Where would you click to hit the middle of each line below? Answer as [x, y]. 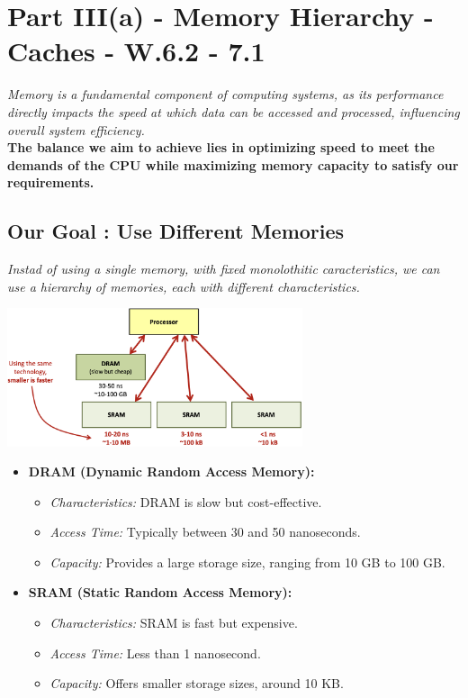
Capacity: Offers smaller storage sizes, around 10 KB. [197, 683]
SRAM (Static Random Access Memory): [160, 592]
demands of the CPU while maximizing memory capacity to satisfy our [233, 164]
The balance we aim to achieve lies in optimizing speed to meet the [221, 147]
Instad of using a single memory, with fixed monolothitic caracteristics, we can [224, 269]
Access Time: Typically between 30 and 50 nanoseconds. [205, 532]
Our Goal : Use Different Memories [176, 231]
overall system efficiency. [76, 129]
